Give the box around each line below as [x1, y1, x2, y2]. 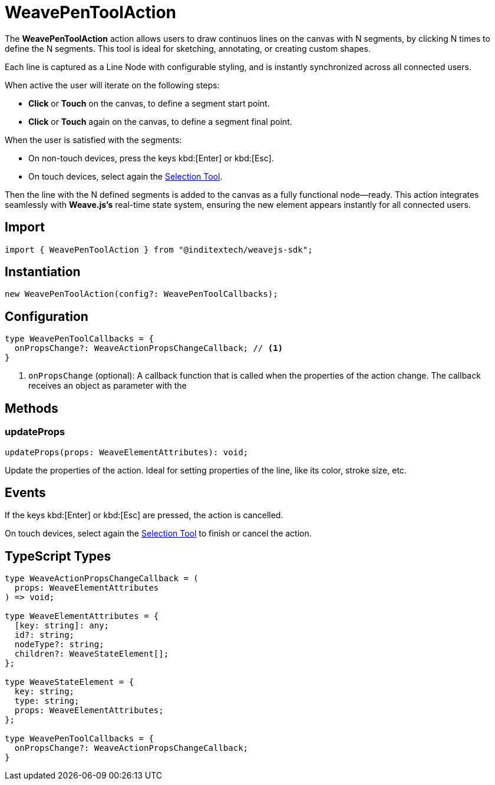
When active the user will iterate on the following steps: [5, 80, 220, 90]
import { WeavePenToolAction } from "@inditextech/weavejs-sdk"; [5, 244, 313, 254]
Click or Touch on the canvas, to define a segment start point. [28, 98, 270, 108]
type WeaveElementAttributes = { [5, 611, 159, 621]
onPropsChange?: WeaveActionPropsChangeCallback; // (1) [14, 343, 283, 353]
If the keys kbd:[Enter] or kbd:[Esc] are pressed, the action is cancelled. [5, 510, 283, 521]
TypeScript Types [5, 548, 111, 564]
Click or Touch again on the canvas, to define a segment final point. [28, 116, 292, 127]
